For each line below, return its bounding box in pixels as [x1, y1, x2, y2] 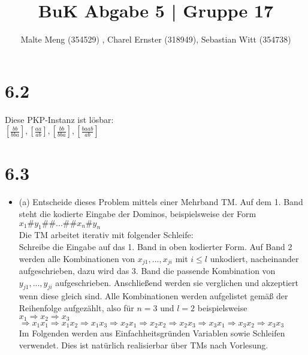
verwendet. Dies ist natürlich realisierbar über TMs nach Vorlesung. [19, 339, 268, 351]
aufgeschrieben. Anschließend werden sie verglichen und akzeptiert [55, 276, 298, 288]
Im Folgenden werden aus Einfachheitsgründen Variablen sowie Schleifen [19, 327, 285, 339]
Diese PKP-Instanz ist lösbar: [5, 113, 114, 125]
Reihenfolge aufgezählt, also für [19, 301, 134, 314]
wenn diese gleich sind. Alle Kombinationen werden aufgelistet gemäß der [19, 290, 288, 302]
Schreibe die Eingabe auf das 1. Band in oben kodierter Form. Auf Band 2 [19, 240, 292, 252]
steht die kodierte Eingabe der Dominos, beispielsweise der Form [19, 207, 256, 219]
